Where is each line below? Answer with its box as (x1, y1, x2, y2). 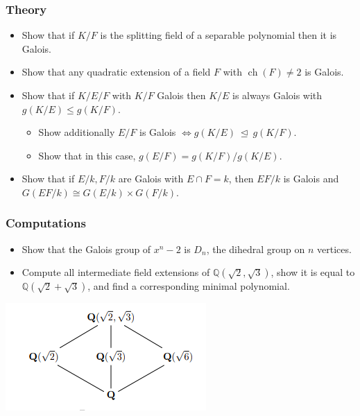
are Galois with (118, 171, 184, 186)
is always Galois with (232, 88, 323, 102)
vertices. (317, 241, 352, 256)
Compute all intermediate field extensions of (22, 265, 210, 279)
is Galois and (283, 171, 339, 186)
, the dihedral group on (206, 241, 305, 256)
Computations (6, 214, 86, 232)
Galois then (157, 88, 206, 102)
